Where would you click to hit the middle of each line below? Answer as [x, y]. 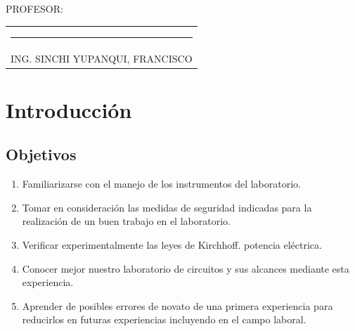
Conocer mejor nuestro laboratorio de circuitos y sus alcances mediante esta [186, 268]
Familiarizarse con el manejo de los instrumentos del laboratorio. [161, 184]
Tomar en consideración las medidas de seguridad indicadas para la [167, 207]
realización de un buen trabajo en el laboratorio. [126, 221]
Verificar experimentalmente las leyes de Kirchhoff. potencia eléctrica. [172, 245]
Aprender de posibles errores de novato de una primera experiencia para [177, 305]
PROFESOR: [34, 8]
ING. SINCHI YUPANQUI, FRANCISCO [102, 58]
